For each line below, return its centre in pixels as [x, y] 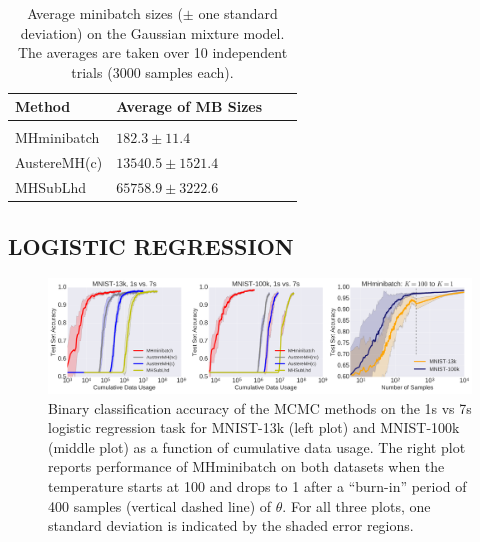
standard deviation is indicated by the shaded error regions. [231, 525]
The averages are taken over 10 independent [152, 52]
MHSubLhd [51, 187]
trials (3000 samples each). [152, 71]
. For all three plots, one [356, 505]
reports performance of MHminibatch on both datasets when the [246, 466]
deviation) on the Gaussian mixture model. [152, 32]
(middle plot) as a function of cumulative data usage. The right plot [257, 446]
